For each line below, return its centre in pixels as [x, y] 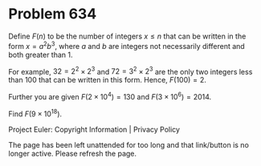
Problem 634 [53, 14]
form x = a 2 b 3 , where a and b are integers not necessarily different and [126, 45]
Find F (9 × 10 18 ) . [35, 113]
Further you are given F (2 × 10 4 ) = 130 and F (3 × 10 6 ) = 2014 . [110, 96]
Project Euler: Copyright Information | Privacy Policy [94, 129]
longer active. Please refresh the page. [73, 153]
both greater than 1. [41, 55]
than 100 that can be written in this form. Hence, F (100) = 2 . [108, 80]
